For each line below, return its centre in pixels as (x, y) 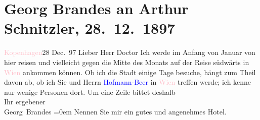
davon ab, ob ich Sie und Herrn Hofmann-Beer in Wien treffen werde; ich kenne (128, 82)
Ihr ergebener (25, 102)
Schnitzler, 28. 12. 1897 (90, 28)
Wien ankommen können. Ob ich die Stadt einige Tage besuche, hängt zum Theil (130, 72)
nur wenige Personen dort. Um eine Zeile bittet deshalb (90, 92)
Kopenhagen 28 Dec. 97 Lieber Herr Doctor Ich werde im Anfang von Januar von (130, 52)
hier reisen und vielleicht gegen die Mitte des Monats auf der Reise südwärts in (127, 62)
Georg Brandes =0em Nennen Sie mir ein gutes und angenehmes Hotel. (115, 111)
